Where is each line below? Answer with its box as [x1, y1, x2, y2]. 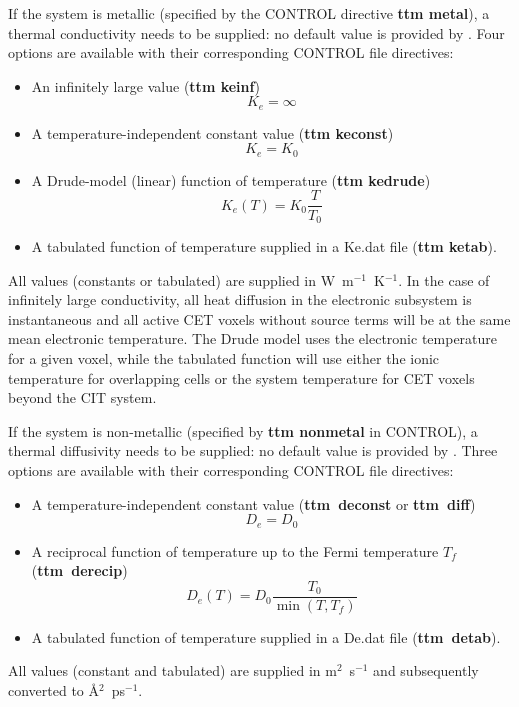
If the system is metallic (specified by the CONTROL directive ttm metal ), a [8, 3, 490, 23]
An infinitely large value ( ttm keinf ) [31, 75, 260, 96]
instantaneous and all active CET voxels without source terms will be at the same [8, 308, 511, 329]
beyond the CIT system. [8, 387, 157, 408]
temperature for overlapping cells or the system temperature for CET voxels [8, 367, 475, 388]
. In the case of [398, 269, 490, 290]
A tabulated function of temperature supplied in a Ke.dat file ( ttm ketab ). [31, 235, 497, 256]
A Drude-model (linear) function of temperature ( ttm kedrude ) [31, 169, 431, 190]
